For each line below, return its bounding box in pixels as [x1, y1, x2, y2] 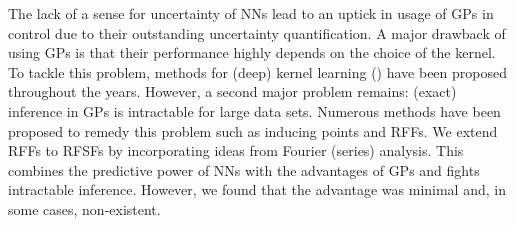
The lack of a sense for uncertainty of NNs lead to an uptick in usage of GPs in [8, 3, 494, 23]
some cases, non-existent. [8, 198, 161, 219]
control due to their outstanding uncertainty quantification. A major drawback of [8, 22, 506, 43]
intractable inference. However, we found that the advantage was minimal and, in [8, 179, 506, 200]
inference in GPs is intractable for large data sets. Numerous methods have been [8, 100, 501, 121]
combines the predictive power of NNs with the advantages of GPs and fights [8, 159, 480, 180]
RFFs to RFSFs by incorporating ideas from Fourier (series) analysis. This [8, 140, 464, 161]
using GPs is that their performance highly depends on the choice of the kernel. [8, 42, 496, 63]
